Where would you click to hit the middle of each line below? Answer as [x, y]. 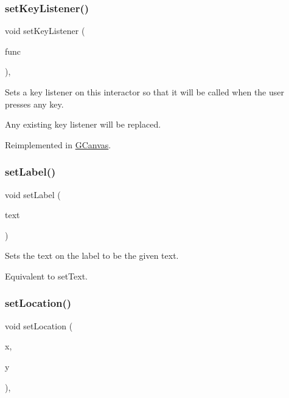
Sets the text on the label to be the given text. [92, 256]
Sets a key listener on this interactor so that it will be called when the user [145, 92]
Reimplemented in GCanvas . [58, 144]
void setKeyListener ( [45, 31]
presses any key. [34, 104]
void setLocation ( [39, 325]
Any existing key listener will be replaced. [83, 124]
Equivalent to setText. [46, 276]
